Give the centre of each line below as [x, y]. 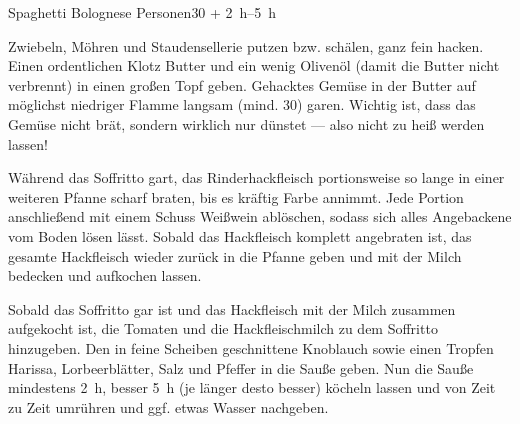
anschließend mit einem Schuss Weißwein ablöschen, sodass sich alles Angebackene [260, 216]
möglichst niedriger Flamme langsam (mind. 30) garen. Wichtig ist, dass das [242, 104]
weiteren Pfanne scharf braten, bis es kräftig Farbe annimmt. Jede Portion [236, 196]
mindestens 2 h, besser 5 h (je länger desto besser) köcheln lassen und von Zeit [252, 387]
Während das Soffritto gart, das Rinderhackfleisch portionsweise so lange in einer [256, 177]
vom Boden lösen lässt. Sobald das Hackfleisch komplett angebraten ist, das [240, 235]
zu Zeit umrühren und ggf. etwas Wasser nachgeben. [168, 406]
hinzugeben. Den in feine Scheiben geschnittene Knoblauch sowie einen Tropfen [251, 347]
